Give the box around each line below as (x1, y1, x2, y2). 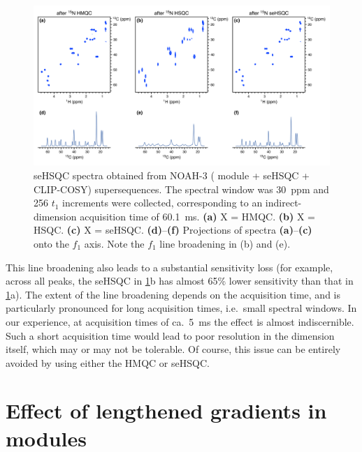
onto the (34, 236, 69, 250)
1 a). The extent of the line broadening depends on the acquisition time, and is (6, 287, 341, 301)
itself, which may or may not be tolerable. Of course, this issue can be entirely (6, 342, 341, 356)
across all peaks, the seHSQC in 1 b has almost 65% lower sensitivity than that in (6, 273, 354, 288)
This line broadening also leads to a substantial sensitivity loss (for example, (6, 259, 333, 274)
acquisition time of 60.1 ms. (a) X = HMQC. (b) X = (80, 209, 315, 223)
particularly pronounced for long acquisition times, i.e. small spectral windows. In (6, 301, 357, 315)
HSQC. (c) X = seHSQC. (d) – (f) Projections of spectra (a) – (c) (34, 223, 312, 237)
